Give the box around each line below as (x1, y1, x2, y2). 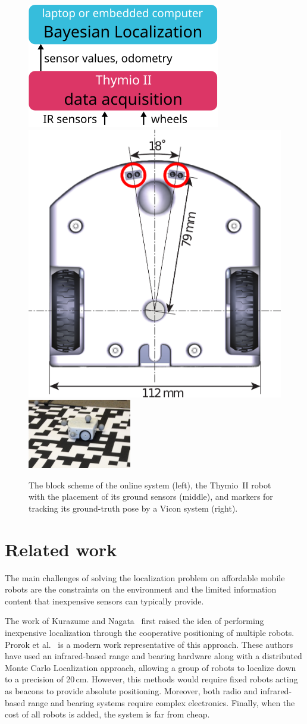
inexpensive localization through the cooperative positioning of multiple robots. (5, 626, 295, 638)
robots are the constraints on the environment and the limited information (5, 583, 277, 596)
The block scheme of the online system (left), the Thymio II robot (29, 478, 271, 491)
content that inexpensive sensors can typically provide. (5, 594, 204, 607)
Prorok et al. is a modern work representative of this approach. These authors (5, 638, 293, 650)
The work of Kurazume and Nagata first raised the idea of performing (5, 615, 264, 627)
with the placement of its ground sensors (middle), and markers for (29, 490, 273, 503)
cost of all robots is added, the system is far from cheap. (5, 708, 210, 720)
